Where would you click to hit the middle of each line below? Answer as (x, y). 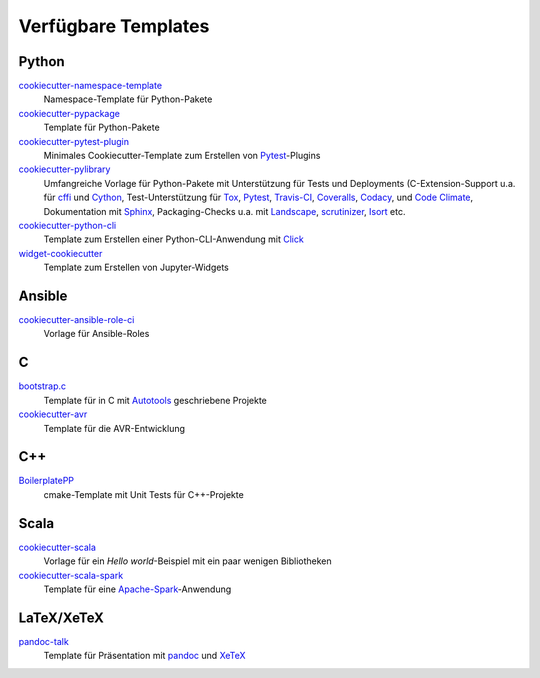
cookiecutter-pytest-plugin (74, 141)
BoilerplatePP (46, 481)
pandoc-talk (43, 641)
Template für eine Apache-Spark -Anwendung (137, 589)
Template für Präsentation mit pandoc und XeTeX (144, 656)
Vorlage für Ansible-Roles (96, 334)
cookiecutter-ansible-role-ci (76, 320)
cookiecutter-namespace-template (90, 86)
